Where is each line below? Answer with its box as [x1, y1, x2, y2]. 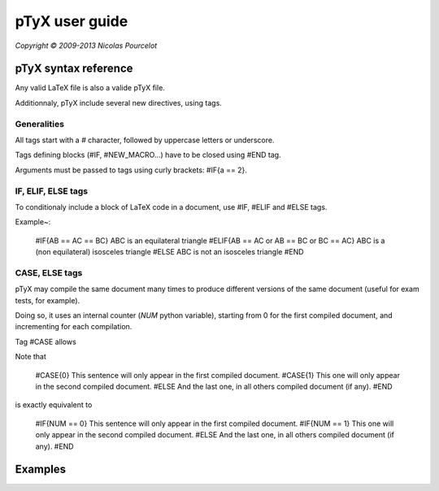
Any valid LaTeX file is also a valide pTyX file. [15, 83, 166, 93]
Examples [15, 463, 67, 476]
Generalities [15, 118, 65, 129]
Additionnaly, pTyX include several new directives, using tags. [15, 98, 223, 107]
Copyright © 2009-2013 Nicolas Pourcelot [15, 41, 158, 50]
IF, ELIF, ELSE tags [15, 185, 89, 197]
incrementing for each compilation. [15, 322, 133, 332]
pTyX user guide [15, 12, 128, 30]
